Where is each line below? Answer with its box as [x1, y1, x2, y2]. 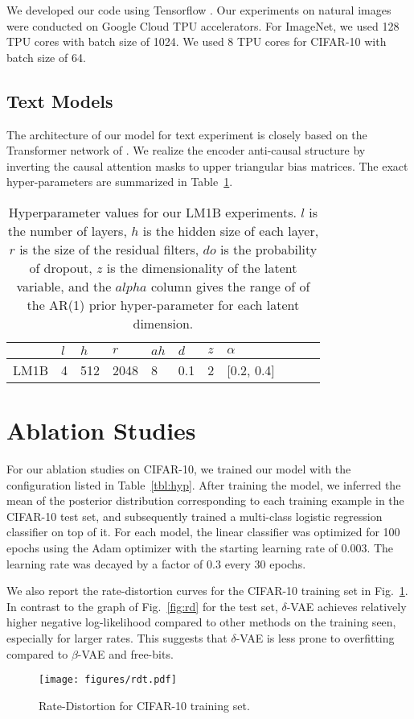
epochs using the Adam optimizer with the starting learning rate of [6, 539, 338, 556]
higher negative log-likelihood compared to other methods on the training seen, [6, 614, 396, 630]
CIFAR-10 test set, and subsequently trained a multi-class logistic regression [6, 507, 383, 524]
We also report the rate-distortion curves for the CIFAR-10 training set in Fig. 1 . [6, 582, 408, 599]
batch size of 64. [6, 48, 86, 65]
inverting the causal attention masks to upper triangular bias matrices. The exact [6, 157, 408, 174]
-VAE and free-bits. [77, 645, 174, 662]
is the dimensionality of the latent [106, 258, 297, 277]
